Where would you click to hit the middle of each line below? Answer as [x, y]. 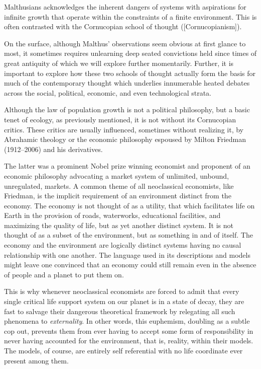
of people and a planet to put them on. [64, 274]
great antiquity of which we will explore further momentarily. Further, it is [119, 63]
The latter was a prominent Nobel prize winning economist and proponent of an [127, 166]
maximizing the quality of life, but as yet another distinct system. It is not [119, 225]
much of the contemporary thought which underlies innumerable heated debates [127, 83]
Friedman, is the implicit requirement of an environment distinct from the [118, 196]
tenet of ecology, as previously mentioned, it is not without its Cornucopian [120, 119]
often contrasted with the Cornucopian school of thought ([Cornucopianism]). [123, 26]
